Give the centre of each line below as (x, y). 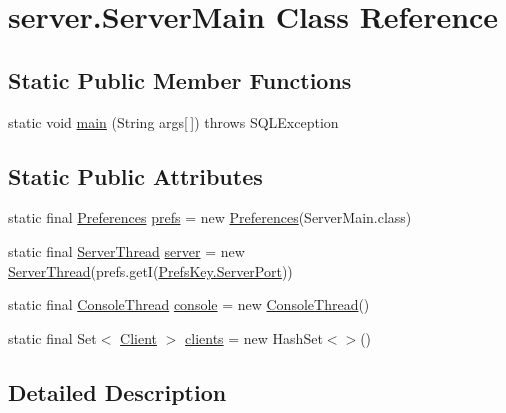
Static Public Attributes (135, 175)
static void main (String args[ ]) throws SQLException (173, 121)
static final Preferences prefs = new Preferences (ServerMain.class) (210, 217)
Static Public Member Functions (180, 79)
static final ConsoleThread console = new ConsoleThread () (189, 304)
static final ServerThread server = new (126, 250)
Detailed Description (117, 391)
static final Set (52, 337)
